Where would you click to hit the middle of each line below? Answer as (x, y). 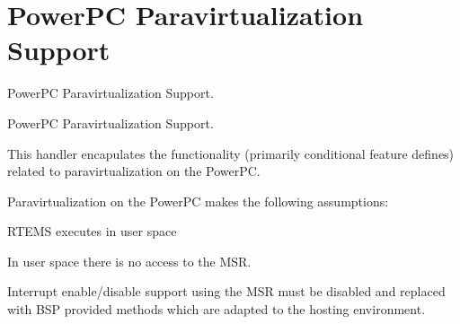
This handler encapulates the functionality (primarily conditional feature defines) (231, 153)
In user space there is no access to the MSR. (129, 261)
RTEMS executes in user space (92, 231)
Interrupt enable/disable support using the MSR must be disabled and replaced (226, 291)
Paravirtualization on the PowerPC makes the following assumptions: (198, 201)
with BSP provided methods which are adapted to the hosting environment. (217, 309)
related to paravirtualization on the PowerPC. (134, 171)
